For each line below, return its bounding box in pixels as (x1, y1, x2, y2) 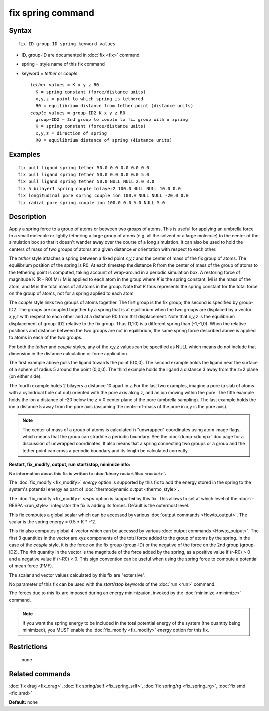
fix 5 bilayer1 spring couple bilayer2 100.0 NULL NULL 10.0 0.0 (18, 186, 181, 191)
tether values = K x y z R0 (30, 82, 99, 88)
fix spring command (9, 7, 95, 18)
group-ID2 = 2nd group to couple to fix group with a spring (35, 117, 188, 122)
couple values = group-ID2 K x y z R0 (30, 110, 126, 116)
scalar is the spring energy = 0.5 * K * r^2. (9, 518, 97, 525)
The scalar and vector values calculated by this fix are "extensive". (9, 572, 146, 578)
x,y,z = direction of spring (35, 130, 107, 136)
